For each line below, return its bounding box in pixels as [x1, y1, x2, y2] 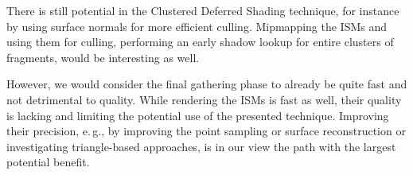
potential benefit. [6, 154, 90, 170]
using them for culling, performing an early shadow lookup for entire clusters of [6, 33, 394, 50]
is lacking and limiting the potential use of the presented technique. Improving [6, 107, 389, 123]
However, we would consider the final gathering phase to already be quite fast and [6, 76, 407, 92]
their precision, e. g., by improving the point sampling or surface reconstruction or [6, 122, 406, 139]
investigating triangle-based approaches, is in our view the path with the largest [6, 138, 396, 154]
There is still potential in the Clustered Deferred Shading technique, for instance [6, 2, 399, 18]
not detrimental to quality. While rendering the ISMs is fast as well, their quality [6, 91, 402, 107]
